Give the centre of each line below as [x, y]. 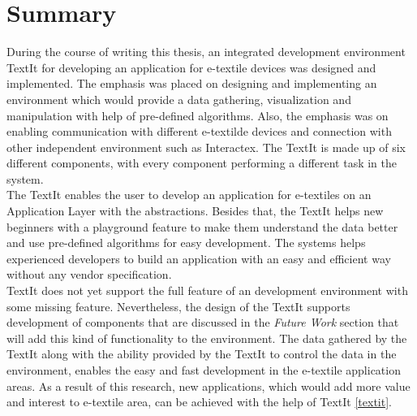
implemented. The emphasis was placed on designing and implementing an [192, 83]
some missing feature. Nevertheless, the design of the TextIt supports [178, 306]
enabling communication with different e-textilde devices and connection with [199, 131]
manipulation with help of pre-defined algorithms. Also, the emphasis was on [198, 115]
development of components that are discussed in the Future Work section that [203, 322]
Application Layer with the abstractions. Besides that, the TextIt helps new [195, 211]
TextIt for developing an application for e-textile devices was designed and [191, 67]
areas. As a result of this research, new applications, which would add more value [208, 386]
